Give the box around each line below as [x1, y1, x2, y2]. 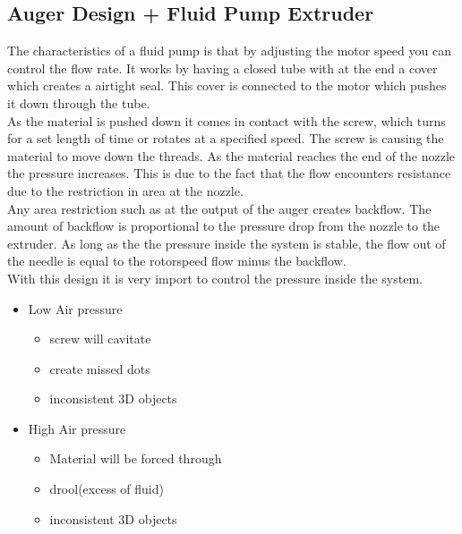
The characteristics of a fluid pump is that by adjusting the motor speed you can [7, 41, 451, 60]
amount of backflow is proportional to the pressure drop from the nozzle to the [7, 216, 441, 235]
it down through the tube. [7, 93, 150, 112]
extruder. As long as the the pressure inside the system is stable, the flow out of [7, 233, 446, 252]
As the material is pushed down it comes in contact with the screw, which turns [7, 111, 446, 130]
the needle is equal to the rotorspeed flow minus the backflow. [7, 251, 346, 270]
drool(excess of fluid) [49, 479, 164, 498]
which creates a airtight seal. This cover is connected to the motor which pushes [7, 76, 447, 95]
